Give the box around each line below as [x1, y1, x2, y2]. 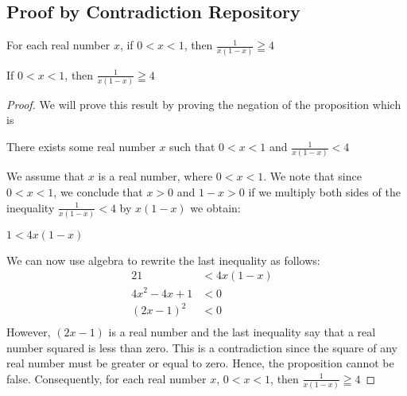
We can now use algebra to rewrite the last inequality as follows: [6, 251, 320, 268]
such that [169, 138, 215, 155]
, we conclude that [53, 183, 143, 200]
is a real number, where [98, 168, 213, 184]
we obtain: [190, 199, 241, 215]
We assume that [6, 168, 85, 184]
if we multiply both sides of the [248, 183, 401, 200]
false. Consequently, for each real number [6, 370, 207, 386]
